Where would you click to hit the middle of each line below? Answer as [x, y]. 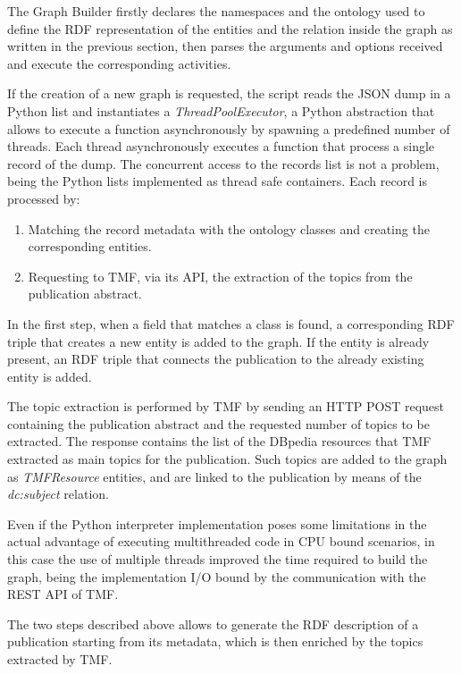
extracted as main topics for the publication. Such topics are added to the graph [227, 459]
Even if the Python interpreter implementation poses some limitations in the [217, 523]
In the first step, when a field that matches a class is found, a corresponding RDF [231, 323]
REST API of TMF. [63, 594]
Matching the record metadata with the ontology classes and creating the [229, 228]
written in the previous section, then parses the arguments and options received [225, 46]
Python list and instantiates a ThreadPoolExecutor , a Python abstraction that [221, 110]
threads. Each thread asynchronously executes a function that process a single [221, 146]
